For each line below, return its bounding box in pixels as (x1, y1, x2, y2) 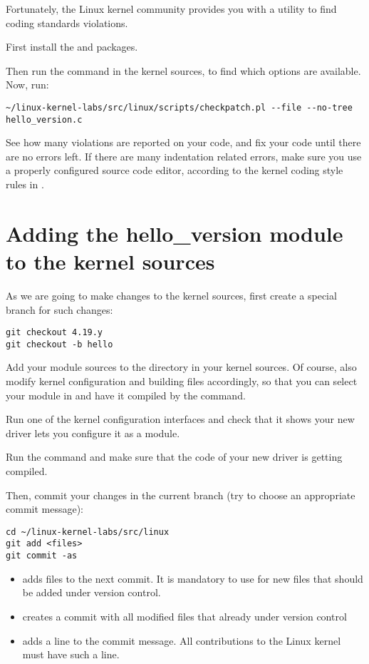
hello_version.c (6, 114, 83, 125)
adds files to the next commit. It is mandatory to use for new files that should (22, 571, 363, 586)
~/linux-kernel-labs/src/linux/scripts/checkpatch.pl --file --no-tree (6, 102, 353, 113)
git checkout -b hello (6, 339, 113, 349)
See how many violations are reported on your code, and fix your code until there (6, 135, 361, 150)
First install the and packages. (6, 39, 138, 54)
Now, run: (6, 77, 49, 92)
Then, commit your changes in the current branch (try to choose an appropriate (6, 487, 355, 502)
